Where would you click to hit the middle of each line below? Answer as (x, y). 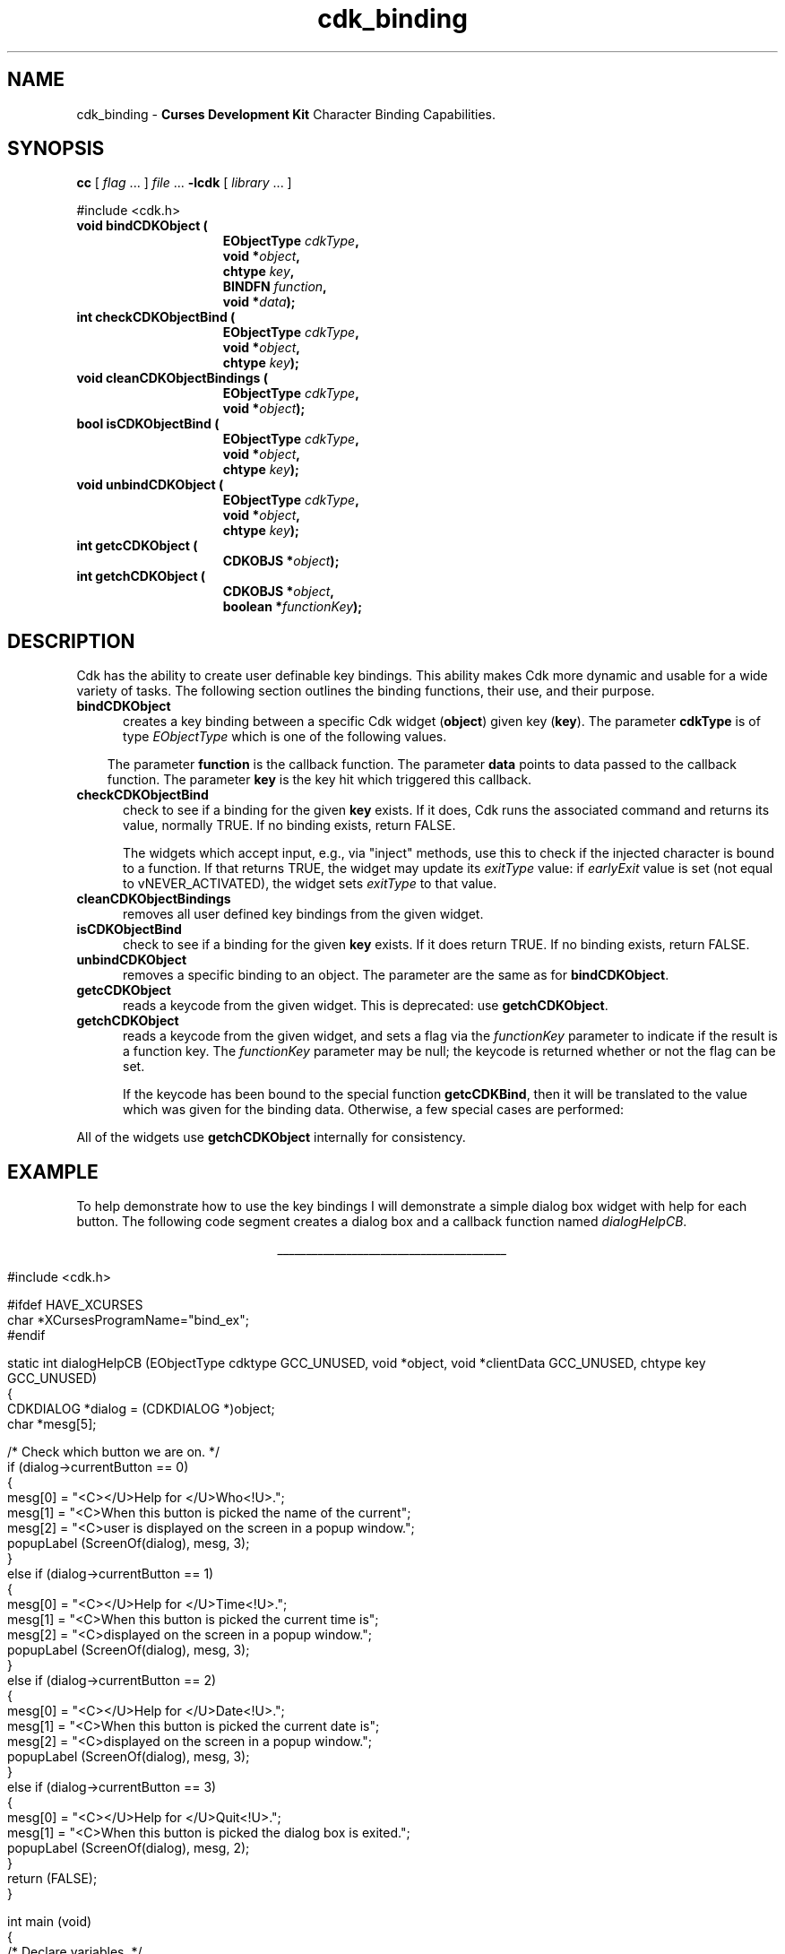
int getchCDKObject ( (141, 576)
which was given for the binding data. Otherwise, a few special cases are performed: (374, 1110)
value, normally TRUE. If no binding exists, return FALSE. (289, 826)
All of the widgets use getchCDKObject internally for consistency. (271, 1137)
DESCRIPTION (71, 641)
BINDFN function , (275, 287)
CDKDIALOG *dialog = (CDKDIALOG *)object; (141, 1409)
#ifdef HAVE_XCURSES (75, 1305)
